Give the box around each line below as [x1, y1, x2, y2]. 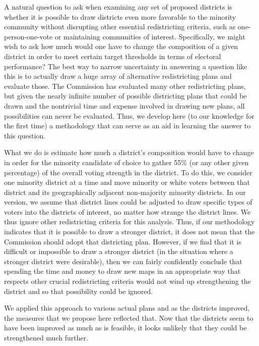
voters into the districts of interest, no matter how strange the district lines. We [4, 206, 251, 217]
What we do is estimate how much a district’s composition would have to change [4, 147, 254, 158]
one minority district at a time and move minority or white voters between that [4, 177, 250, 187]
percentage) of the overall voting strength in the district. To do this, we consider [4, 167, 252, 177]
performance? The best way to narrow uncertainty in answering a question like [4, 61, 247, 71]
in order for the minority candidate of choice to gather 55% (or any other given [4, 157, 249, 167]
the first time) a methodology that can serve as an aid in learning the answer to [4, 120, 251, 131]
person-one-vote [4, 31, 53, 41]
